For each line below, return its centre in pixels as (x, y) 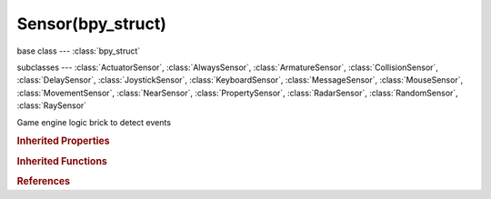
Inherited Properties (64, 141)
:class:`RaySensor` (52, 105)
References (44, 181)
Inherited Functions (62, 161)
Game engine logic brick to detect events (94, 122)
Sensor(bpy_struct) (92, 24)
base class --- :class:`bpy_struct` (79, 51)
